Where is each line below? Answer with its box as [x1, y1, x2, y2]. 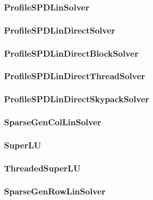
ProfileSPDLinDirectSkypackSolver [4, 93, 149, 105]
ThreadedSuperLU [4, 161, 81, 174]
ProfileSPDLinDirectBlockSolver [4, 47, 138, 59]
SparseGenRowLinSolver [4, 184, 106, 197]
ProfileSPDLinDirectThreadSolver [4, 70, 145, 82]
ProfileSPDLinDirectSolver [4, 24, 115, 36]
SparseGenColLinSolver [4, 116, 101, 128]
